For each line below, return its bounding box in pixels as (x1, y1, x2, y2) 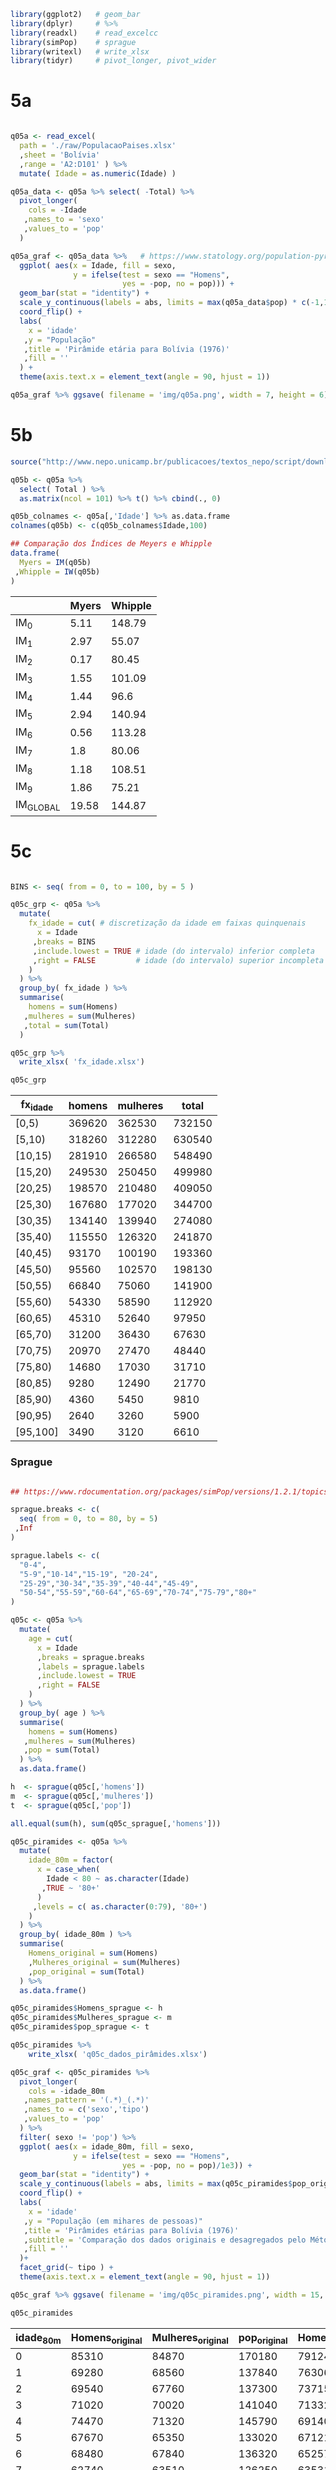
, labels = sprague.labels (36, 1661, 145, 1672)
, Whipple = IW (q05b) (14, 566, 101, 577)
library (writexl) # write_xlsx (10, 46, 150, 57)
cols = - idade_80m (28, 2086, 105, 2096)
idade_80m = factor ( (28, 1855, 114, 1865)
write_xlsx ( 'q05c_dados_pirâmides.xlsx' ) (28, 2049, 208, 2059)
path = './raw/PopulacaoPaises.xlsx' (19, 141, 177, 151)
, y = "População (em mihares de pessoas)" (23, 2216, 203, 2226)
